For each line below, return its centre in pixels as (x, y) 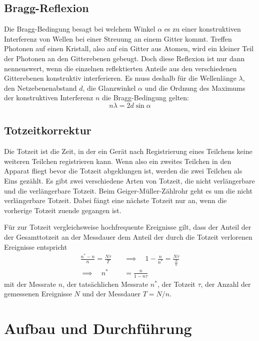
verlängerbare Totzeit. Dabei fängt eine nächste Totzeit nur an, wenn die (115, 200)
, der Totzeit (176, 284)
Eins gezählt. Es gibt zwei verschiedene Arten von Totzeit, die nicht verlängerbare (129, 180)
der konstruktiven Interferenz (49, 98)
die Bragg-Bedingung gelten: (145, 98)
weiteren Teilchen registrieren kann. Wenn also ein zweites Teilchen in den (118, 161)
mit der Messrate (30, 284)
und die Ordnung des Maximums (195, 88)
